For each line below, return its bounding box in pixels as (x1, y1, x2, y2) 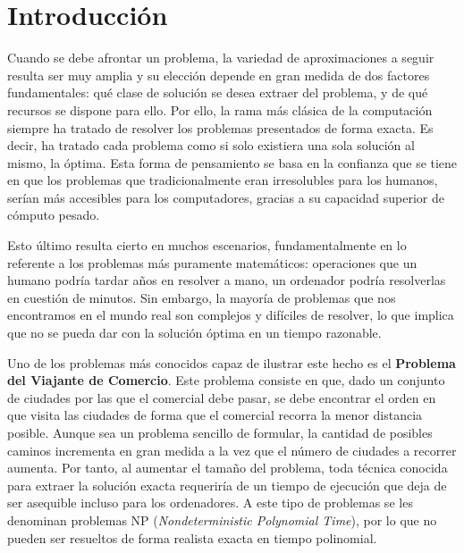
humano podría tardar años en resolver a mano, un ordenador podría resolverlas (7, 271, 446, 289)
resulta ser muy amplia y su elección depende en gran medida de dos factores (7, 65, 430, 84)
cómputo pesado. (7, 205, 100, 224)
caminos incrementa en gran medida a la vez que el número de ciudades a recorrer (7, 440, 457, 459)
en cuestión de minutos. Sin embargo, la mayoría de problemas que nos (7, 288, 396, 306)
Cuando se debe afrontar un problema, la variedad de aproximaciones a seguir (7, 48, 434, 67)
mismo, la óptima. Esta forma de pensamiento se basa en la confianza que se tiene (7, 153, 458, 172)
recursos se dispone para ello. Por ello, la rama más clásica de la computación (7, 100, 433, 119)
